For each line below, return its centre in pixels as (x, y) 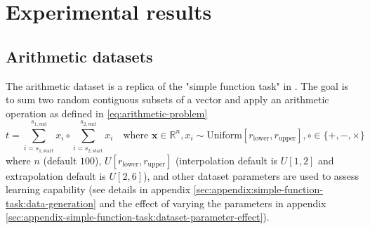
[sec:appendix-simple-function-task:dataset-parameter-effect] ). (138, 217)
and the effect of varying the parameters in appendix (213, 203)
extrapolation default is (56, 175)
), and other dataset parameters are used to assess (251, 175)
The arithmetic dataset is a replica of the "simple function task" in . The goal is (177, 85)
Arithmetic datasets (79, 56)
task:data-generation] (51, 203)
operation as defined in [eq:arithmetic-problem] (107, 113)
